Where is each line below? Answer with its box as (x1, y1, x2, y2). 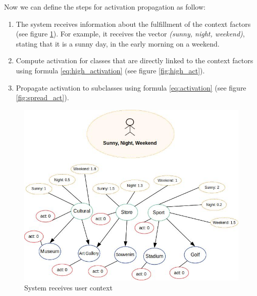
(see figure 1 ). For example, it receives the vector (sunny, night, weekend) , (16, 28, 245, 39)
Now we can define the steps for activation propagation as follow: (4, 2, 205, 12)
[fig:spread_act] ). (16, 92, 69, 103)
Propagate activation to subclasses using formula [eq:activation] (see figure (16, 82, 246, 93)
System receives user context (24, 282, 113, 292)
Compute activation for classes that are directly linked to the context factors (16, 55, 253, 66)
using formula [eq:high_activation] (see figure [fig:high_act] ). (16, 65, 205, 75)
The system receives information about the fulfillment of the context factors (16, 18, 251, 29)
